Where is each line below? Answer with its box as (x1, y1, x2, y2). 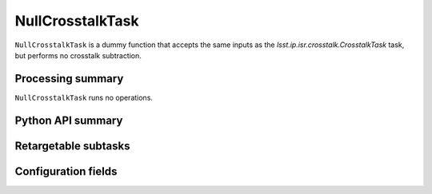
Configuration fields (14, 164, 118, 178)
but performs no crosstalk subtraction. (14, 50, 142, 60)
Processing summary (14, 72, 124, 85)
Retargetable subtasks (14, 139, 131, 152)
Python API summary (14, 113, 123, 127)
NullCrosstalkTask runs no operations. (14, 93, 154, 102)
